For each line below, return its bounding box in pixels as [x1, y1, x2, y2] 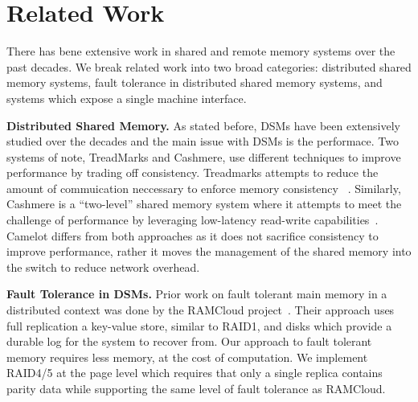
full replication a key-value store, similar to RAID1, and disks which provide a [6, 317, 392, 334]
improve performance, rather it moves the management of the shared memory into [6, 243, 412, 260]
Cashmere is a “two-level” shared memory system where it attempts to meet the [6, 195, 402, 212]
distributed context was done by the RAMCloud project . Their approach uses [6, 301, 395, 318]
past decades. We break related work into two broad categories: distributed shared [6, 58, 412, 75]
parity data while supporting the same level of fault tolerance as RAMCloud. [6, 380, 386, 396]
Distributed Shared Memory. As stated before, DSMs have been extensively [6, 117, 400, 133]
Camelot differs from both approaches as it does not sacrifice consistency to [6, 227, 379, 244]
